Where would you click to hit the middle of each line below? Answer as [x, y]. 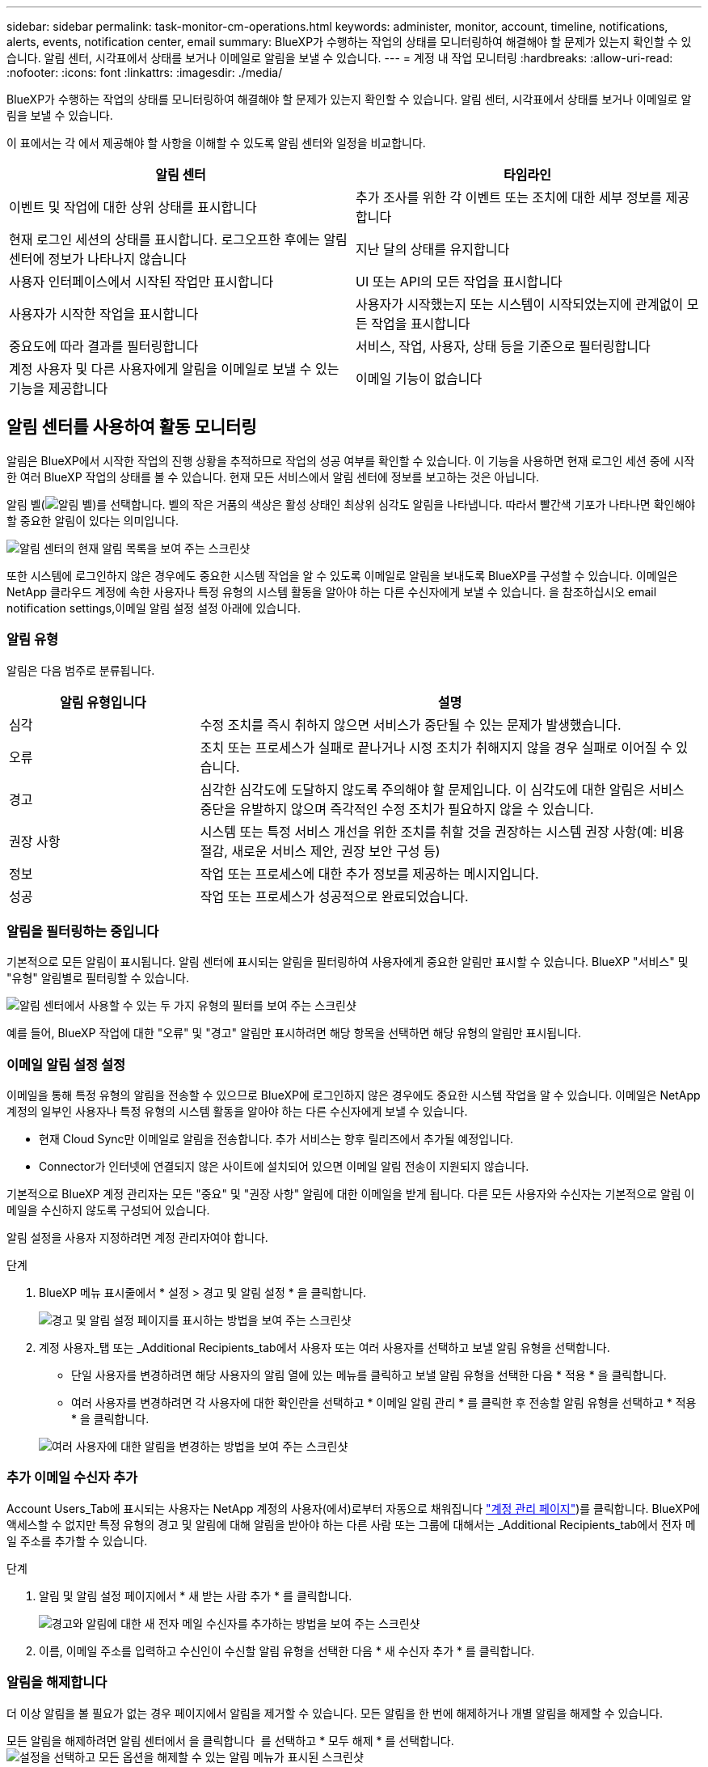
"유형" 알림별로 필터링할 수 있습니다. [98, 978]
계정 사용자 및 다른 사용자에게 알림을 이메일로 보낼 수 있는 [174, 369]
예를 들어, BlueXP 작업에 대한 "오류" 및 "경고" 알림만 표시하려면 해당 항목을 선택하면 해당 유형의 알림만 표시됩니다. [294, 1033]
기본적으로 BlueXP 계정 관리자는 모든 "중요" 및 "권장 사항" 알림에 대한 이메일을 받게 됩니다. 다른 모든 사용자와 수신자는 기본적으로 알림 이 [351, 1194]
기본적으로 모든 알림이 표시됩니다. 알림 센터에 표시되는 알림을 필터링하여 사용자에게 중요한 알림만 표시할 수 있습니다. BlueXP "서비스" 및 [348, 962]
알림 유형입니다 [103, 702]
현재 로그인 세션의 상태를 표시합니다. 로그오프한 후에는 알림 [178, 239]
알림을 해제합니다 [57, 1682]
